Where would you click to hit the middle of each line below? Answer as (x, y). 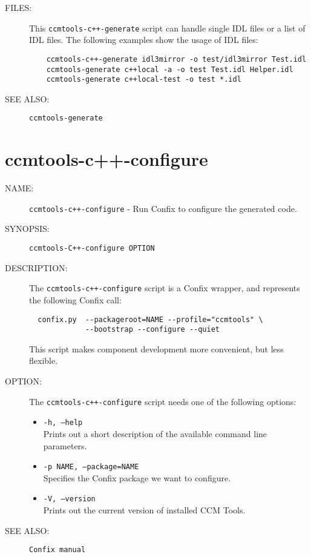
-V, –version (69, 499)
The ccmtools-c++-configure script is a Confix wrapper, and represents (165, 288)
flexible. (44, 361)
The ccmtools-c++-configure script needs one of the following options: (163, 401)
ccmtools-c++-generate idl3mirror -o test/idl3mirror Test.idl (176, 59)
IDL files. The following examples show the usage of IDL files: (144, 40)
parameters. (65, 445)
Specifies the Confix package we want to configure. (137, 477)
